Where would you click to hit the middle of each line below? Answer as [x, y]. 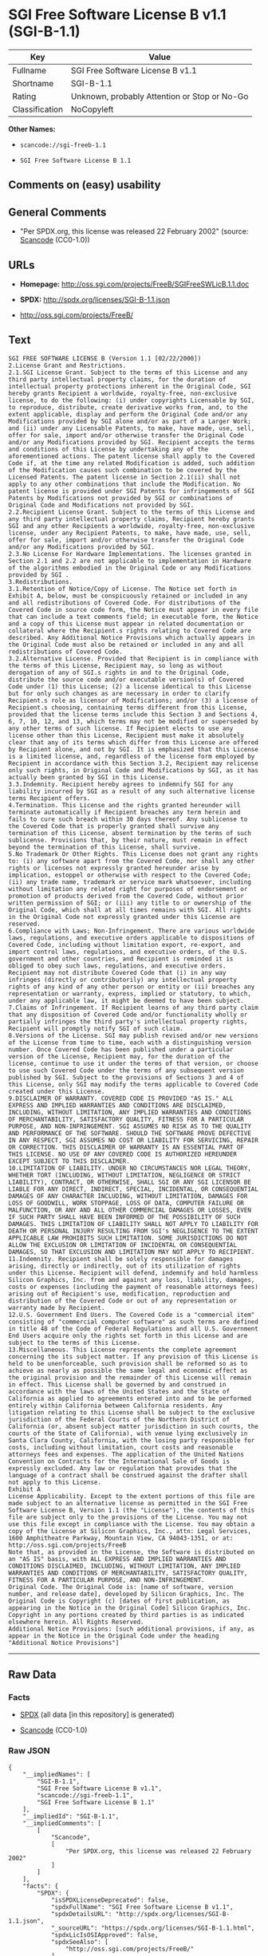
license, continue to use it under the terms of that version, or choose [134, 1063]
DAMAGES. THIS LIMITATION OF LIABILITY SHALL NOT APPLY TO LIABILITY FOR [134, 1224]
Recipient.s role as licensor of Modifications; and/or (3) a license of [134, 700]
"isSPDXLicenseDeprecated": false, [110, 1900]
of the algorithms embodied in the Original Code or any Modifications [130, 568]
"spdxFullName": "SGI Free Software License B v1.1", [142, 1907]
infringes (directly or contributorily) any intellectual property [123, 980]
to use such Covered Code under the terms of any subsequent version [126, 1071]
